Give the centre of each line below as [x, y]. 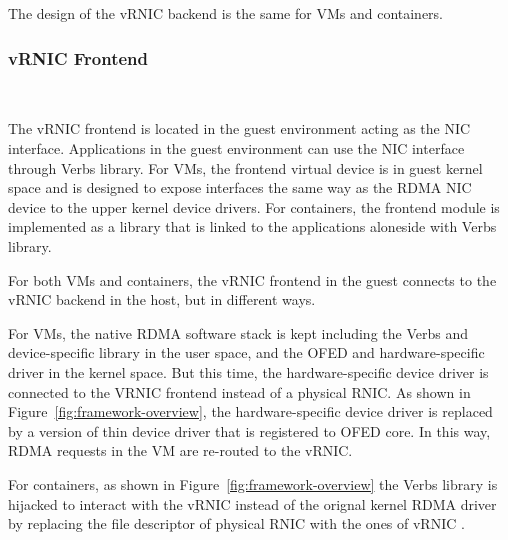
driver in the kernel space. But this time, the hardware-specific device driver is [248, 371]
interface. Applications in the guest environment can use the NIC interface [236, 148]
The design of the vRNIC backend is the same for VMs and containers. [226, 13]
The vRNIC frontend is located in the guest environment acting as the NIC [239, 128]
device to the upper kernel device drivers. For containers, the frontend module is [254, 206]
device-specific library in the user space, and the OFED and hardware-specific [246, 352]
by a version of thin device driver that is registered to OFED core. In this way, [249, 430]
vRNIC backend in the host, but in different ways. [162, 299]
